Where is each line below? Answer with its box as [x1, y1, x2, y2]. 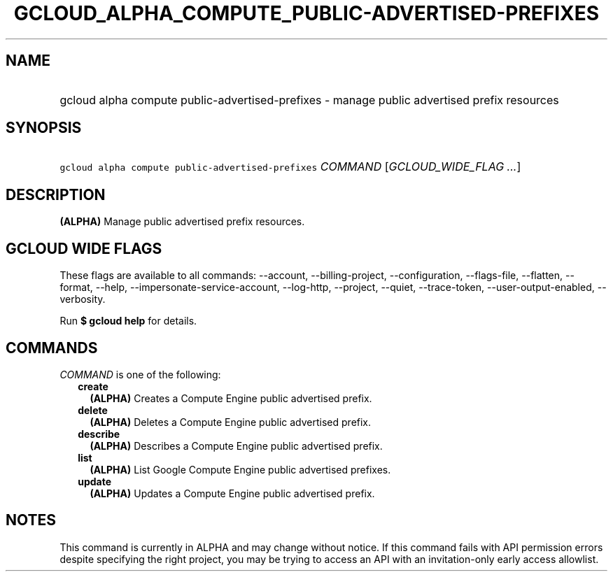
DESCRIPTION [6, 185, 106, 204]
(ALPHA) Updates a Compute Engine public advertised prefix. [90, 487, 375, 499]
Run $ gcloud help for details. [59, 315, 197, 327]
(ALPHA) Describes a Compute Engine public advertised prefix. [90, 439, 383, 452]
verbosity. [59, 293, 106, 306]
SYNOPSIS [6, 119, 82, 137]
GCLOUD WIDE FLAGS [6, 239, 162, 257]
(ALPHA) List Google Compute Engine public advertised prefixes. [90, 463, 391, 476]
